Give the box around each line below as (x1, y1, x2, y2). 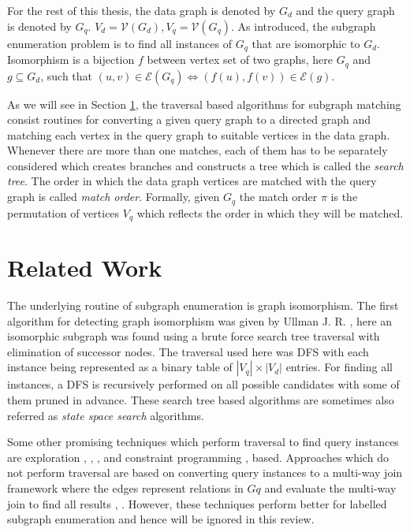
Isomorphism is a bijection (7, 51, 135, 68)
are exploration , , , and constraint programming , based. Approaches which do (7, 448, 389, 465)
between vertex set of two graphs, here (147, 51, 333, 68)
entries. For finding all (285, 359, 393, 375)
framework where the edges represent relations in (7, 480, 244, 497)
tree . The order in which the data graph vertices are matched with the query (7, 173, 377, 189)
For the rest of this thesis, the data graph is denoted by (7, 2, 276, 18)
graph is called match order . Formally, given (7, 188, 220, 205)
